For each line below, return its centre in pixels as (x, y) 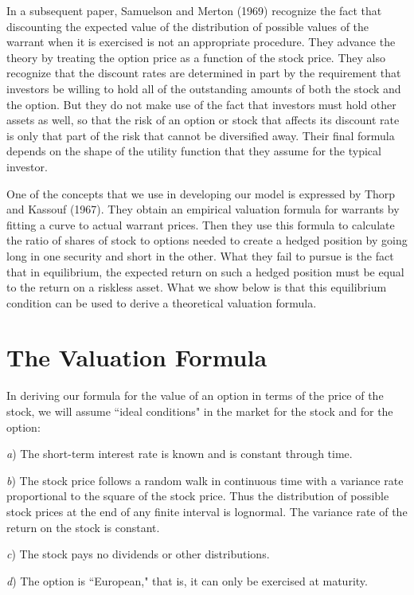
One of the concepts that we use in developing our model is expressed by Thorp (201, 193)
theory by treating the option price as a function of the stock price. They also (196, 57)
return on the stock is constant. (83, 527)
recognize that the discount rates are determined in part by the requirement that (204, 73)
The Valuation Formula (137, 357)
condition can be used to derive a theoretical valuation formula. (162, 302)
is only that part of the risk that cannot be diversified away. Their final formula (201, 135)
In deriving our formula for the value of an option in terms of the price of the (195, 395)
